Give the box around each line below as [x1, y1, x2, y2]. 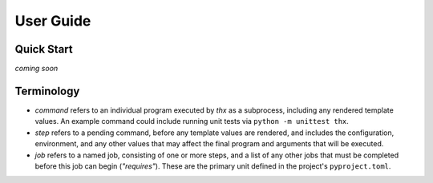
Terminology [14, 84, 80, 97]
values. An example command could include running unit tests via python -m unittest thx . [34, 117, 349, 126]
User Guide [14, 12, 91, 30]
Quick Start [14, 42, 73, 56]
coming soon [14, 64, 59, 74]
